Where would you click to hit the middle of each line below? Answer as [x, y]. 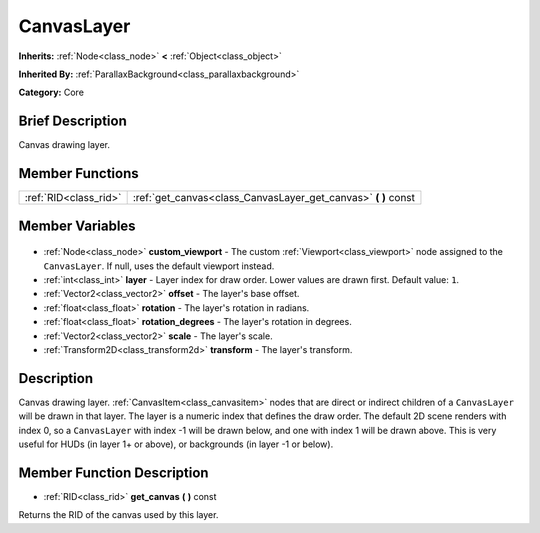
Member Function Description [113, 472]
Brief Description [72, 121]
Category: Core [51, 92]
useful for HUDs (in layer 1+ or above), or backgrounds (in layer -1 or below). [176, 444]
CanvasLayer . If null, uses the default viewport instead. [159, 266]
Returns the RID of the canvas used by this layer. [118, 515]
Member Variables [77, 225]
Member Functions [78, 173]
